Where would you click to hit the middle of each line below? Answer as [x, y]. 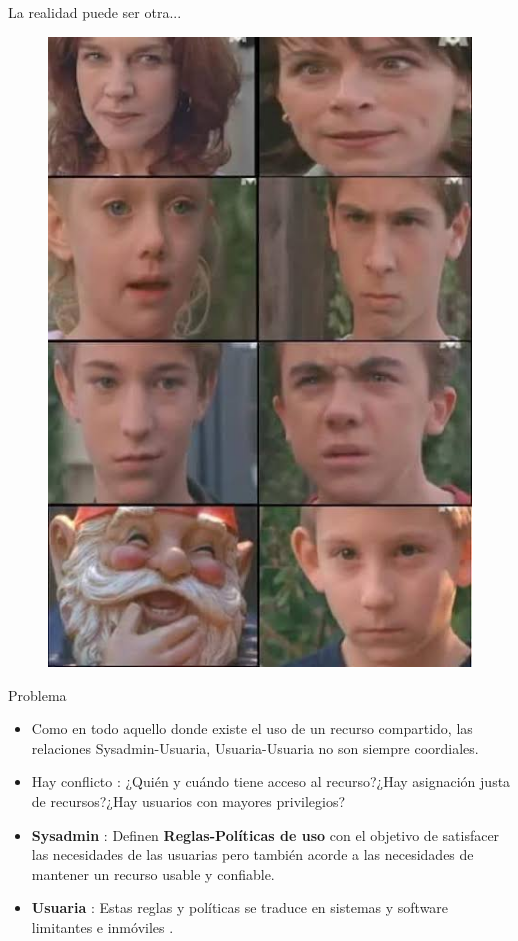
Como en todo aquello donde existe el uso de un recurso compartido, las [252, 728]
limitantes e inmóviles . [102, 926]
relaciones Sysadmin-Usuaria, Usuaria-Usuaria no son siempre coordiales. [255, 747]
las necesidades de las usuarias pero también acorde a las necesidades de [252, 854]
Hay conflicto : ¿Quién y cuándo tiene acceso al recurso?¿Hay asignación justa [271, 781]
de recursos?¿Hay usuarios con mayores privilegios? [188, 800]
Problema [37, 694]
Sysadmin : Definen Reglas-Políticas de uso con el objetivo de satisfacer [265, 834]
